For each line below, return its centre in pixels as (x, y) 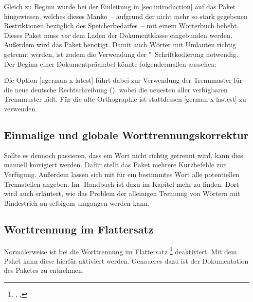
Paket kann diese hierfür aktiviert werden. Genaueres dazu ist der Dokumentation (126, 260)
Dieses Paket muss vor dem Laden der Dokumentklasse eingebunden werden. (118, 35)
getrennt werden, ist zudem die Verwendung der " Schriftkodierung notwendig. (121, 54)
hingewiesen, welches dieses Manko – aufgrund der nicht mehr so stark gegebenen (126, 16)
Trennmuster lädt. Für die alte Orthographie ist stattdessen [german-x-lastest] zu (125, 99)
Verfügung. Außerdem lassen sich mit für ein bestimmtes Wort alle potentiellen (122, 174)
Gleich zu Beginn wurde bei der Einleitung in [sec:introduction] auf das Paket (120, 6)
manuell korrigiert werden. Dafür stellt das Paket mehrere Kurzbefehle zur (115, 165)
